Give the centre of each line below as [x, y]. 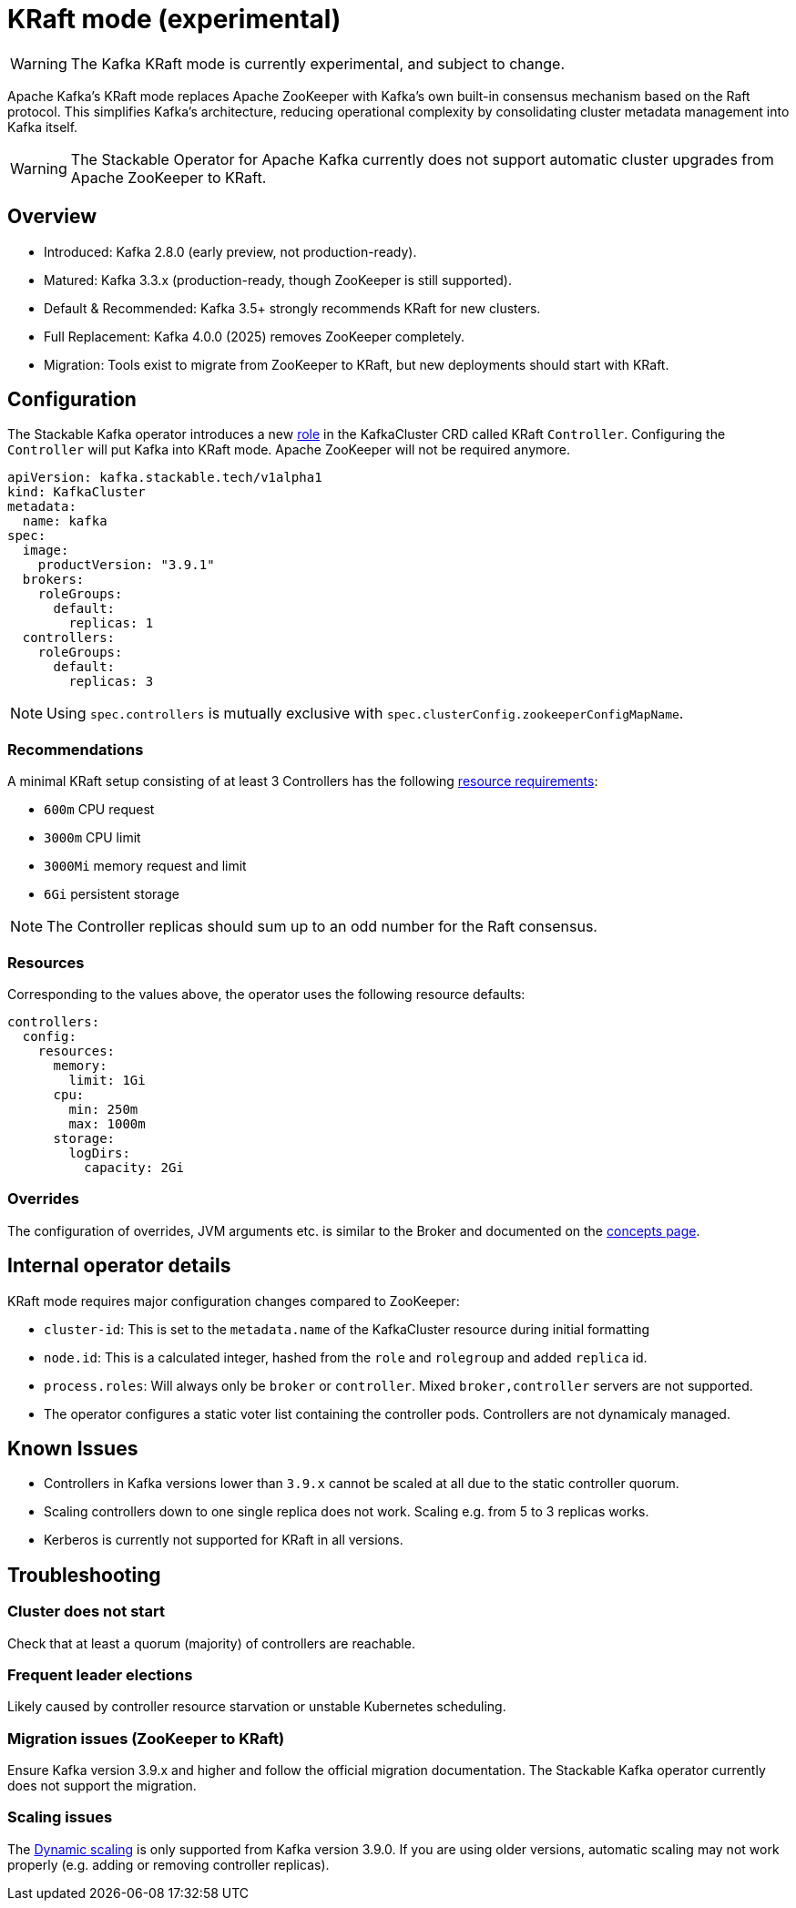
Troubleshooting [84, 1575]
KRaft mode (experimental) [174, 19]
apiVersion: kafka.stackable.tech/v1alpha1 [165, 478]
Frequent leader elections [100, 1674]
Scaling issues [60, 1817]
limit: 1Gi [107, 1080]
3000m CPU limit [92, 838]
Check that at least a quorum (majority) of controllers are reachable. [211, 1643]
